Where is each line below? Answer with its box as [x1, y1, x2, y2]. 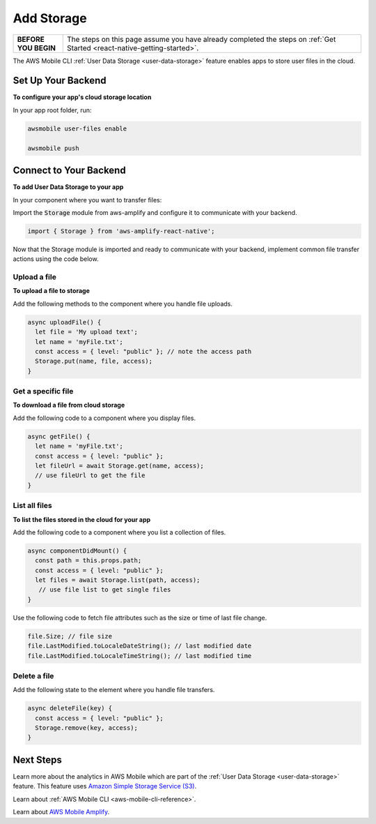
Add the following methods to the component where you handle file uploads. [13, 299, 233, 308]
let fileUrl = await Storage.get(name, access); [35, 462, 205, 470]
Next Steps [13, 754, 62, 765]
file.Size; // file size [27, 632, 113, 640]
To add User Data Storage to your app [13, 183, 124, 191]
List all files [13, 501, 52, 511]
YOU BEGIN [17, 43, 56, 52]
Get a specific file [13, 387, 74, 396]
